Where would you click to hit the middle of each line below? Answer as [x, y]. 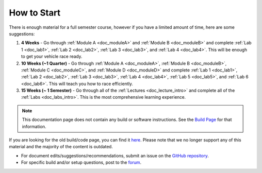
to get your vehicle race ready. [52, 56]
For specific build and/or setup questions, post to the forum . [81, 162]
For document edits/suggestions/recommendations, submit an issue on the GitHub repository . [115, 156]
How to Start [35, 13]
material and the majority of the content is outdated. [61, 147]
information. [34, 126]
